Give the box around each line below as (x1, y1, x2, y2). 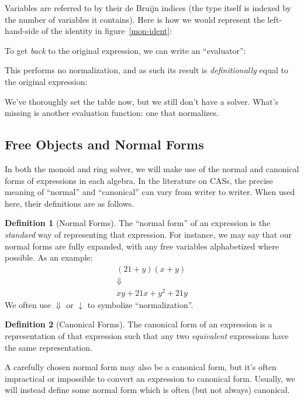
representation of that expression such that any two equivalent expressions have (5, 330, 289, 342)
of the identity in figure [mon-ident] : (42, 25, 172, 37)
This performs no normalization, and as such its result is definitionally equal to (5, 64, 288, 76)
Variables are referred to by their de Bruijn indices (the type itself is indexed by (5, 2, 292, 13)
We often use (5, 298, 51, 310)
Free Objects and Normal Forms (5, 135, 204, 153)
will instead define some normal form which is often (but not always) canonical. (5, 384, 290, 396)
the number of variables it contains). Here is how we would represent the (5, 13, 265, 25)
